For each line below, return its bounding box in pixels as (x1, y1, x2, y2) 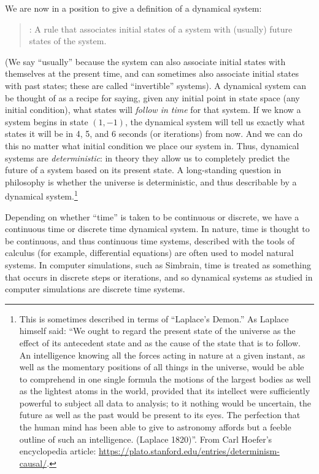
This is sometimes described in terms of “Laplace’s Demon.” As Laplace (19, 312, 289, 325)
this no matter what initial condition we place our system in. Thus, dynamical (5, 139, 299, 152)
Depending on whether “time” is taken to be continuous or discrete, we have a (5, 210, 299, 223)
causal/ (19, 456, 47, 469)
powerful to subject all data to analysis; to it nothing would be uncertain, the (19, 396, 311, 409)
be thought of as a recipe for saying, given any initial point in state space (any (5, 91, 300, 104)
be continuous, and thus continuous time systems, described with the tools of (5, 234, 294, 247)
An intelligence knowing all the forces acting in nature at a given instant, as (19, 348, 306, 361)
